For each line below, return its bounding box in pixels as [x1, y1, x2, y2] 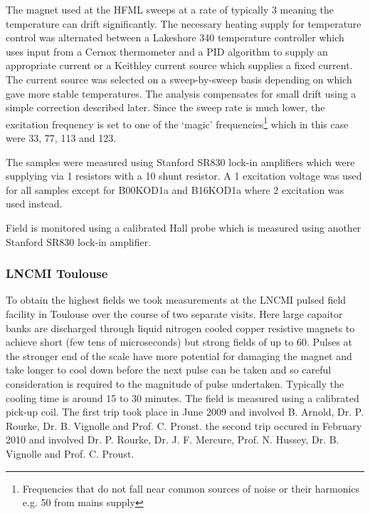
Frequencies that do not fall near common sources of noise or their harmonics [22, 480, 360, 495]
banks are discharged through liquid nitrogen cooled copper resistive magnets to [6, 320, 355, 335]
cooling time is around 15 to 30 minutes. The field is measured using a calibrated [6, 390, 359, 405]
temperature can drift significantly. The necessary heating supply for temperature [6, 16, 361, 31]
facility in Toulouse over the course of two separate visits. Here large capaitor [6, 306, 343, 321]
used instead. [6, 196, 63, 211]
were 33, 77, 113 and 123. [6, 130, 117, 145]
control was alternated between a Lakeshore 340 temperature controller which [6, 30, 344, 45]
